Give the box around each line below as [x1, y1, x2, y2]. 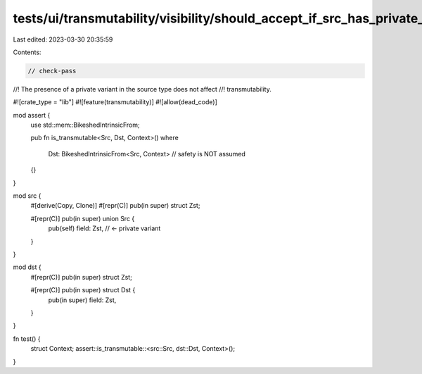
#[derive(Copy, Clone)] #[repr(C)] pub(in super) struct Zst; [30, 201, 200, 210]
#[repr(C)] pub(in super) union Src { [30, 214, 135, 223]
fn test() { [13, 335, 41, 343]
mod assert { [13, 111, 51, 119]
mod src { [13, 192, 41, 200]
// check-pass [27, 67, 77, 75]
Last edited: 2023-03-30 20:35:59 [13, 35, 113, 44]
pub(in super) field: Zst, [48, 296, 117, 304]
